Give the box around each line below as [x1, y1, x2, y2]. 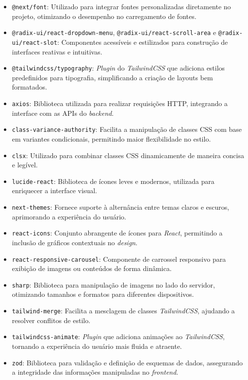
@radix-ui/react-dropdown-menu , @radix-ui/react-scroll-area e [12, 27, 216, 37]
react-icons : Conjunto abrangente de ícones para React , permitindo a [12, 228, 223, 238]
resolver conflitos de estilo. [12, 315, 91, 325]
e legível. [12, 160, 38, 170]
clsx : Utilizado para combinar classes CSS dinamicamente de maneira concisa [12, 150, 244, 160]
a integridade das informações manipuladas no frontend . [12, 367, 179, 377]
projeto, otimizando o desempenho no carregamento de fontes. [12, 11, 197, 21]
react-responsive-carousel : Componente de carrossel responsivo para [12, 253, 226, 264]
